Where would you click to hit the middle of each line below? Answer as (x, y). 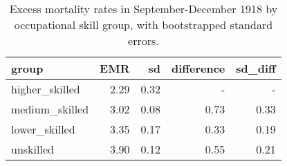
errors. (143, 40)
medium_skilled (50, 109)
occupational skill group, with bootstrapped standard (143, 25)
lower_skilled (43, 129)
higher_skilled (46, 89)
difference (198, 68)
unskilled (33, 149)
